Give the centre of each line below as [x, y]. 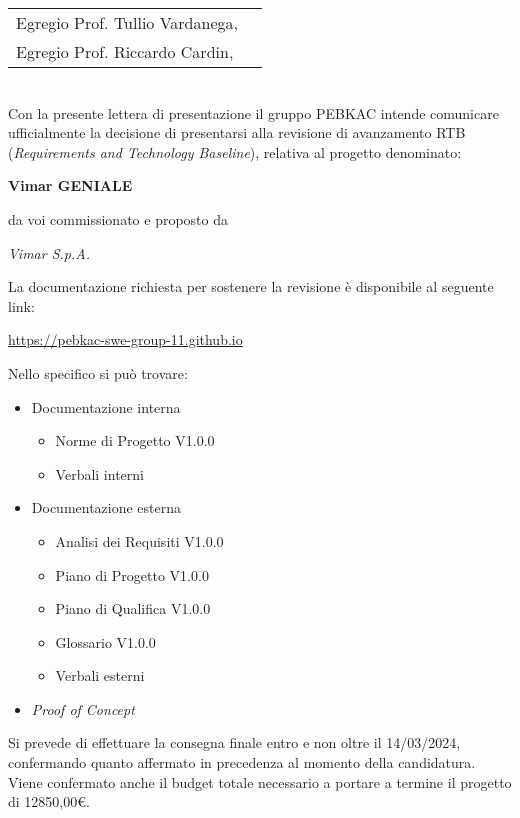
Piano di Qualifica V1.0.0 [133, 608]
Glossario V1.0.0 [105, 641]
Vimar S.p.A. [49, 252]
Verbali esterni [100, 675]
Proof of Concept [83, 708]
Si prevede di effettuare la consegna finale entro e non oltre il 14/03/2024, [234, 742]
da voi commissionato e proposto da [118, 218]
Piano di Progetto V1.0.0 [132, 574]
